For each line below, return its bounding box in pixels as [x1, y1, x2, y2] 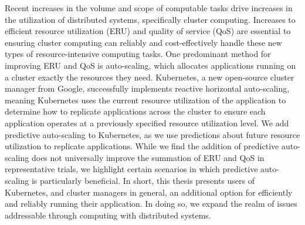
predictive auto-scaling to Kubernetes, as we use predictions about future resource [5, 128, 300, 140]
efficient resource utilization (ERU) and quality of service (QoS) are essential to [5, 25, 291, 37]
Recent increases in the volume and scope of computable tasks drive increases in [5, 2, 293, 14]
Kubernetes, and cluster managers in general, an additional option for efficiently [5, 186, 293, 198]
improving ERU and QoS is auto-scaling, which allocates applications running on [5, 59, 296, 71]
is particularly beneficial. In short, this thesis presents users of [31, 174, 255, 186]
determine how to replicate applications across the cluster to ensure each [5, 105, 266, 117]
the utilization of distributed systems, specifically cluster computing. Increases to [5, 13, 296, 25]
